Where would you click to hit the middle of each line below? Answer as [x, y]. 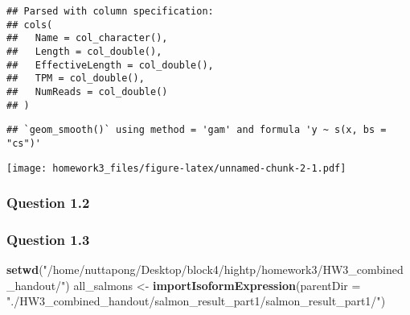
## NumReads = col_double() [87, 91]
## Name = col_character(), [87, 38]
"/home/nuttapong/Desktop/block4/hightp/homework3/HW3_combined [223, 269]
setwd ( [25, 269]
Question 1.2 [48, 203]
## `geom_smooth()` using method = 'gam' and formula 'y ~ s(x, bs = [197, 130]
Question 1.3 [48, 239]
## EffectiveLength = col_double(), [110, 65]
